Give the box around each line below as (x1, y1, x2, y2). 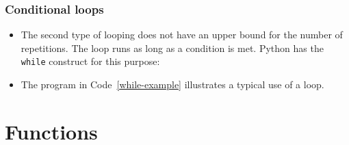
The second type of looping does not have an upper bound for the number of (21, 27, 343, 42)
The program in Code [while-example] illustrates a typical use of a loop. (21, 77, 324, 92)
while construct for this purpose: (21, 54, 160, 68)
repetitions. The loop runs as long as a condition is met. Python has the (21, 40, 324, 55)
